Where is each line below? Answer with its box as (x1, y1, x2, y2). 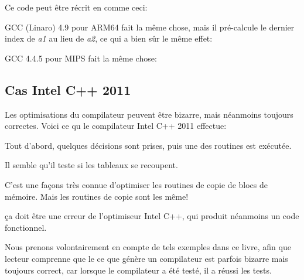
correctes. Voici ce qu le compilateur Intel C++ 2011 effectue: (5, 119, 227, 132)
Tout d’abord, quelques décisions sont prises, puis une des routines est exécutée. (5, 139, 292, 151)
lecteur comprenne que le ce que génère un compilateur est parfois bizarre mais (5, 252, 288, 264)
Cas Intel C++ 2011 (5, 80, 131, 98)
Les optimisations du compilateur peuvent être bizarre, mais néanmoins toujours (5, 108, 293, 120)
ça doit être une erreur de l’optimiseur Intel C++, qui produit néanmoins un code (5, 210, 299, 222)
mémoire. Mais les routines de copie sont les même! (5, 190, 189, 202)
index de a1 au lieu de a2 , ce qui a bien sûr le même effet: (5, 32, 213, 45)
